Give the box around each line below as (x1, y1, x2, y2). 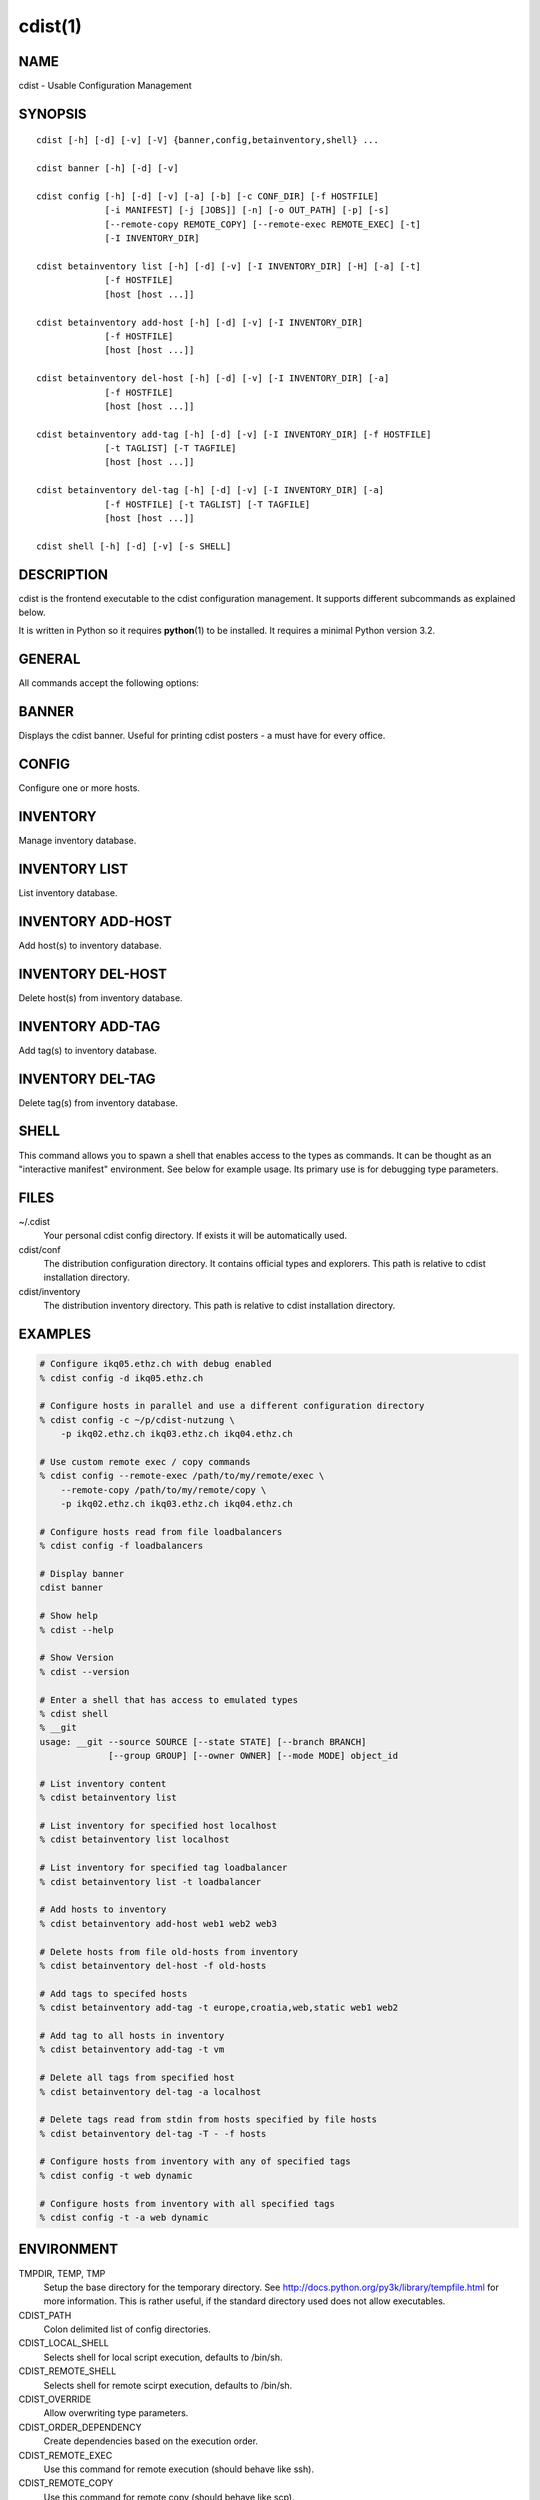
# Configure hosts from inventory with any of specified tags (39, 2156, 351, 2167)
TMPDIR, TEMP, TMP (18, 2267, 106, 2279)
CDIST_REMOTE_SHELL (18, 2365, 117, 2377)
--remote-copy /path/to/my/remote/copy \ (60, 1484, 267, 1495)
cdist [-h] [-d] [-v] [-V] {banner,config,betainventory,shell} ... (36, 135, 379, 146)
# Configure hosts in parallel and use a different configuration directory (39, 1400, 425, 1412)
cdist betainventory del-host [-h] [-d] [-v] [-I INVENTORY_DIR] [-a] (36, 373, 390, 384)
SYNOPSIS (18, 105, 87, 122)
